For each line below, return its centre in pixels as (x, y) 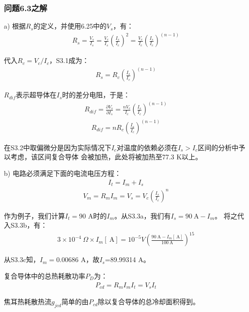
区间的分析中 (218, 147)
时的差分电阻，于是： (96, 95)
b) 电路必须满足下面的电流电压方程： (62, 173)
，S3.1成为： (69, 60)
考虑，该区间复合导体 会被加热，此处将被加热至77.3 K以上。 (106, 157)
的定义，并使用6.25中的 (70, 26)
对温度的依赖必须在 (147, 147)
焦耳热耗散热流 (28, 302)
